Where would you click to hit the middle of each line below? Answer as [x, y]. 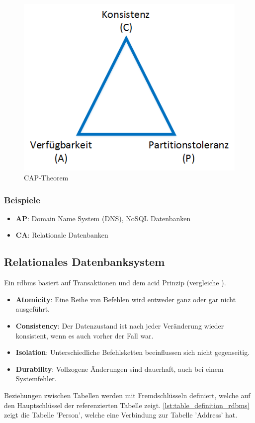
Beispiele [22, 200]
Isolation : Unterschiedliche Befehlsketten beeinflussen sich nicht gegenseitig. [133, 352]
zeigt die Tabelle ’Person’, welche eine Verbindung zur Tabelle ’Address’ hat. [121, 415]
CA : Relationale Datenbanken [62, 235]
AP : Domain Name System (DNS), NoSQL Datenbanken [103, 218]
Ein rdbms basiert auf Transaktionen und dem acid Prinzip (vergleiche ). [115, 283]
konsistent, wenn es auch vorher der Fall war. [85, 335]
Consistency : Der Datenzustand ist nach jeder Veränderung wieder [120, 326]
